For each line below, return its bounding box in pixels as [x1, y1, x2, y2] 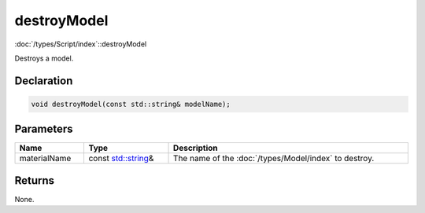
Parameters [14, 123, 73, 136]
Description [173, 142, 218, 153]
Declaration [14, 74, 73, 87]
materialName [19, 153, 72, 164]
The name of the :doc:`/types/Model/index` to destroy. [173, 153, 375, 164]
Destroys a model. [14, 53, 74, 63]
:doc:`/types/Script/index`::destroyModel [14, 39, 147, 49]
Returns [14, 174, 55, 187]
